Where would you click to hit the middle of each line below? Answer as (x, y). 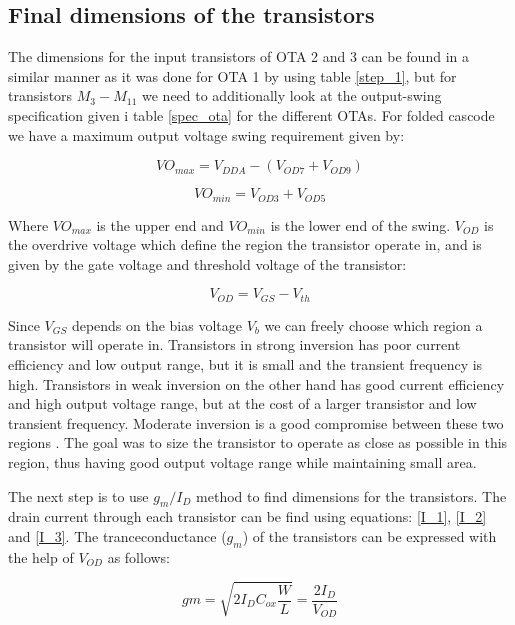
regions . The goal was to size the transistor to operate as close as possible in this (258, 442)
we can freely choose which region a (373, 324)
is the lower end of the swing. (360, 224)
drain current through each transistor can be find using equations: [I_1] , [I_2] (247, 516)
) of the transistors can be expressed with (369, 536)
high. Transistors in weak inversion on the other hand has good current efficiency (256, 383)
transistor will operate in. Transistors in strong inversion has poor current (234, 344)
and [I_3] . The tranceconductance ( (117, 536)
